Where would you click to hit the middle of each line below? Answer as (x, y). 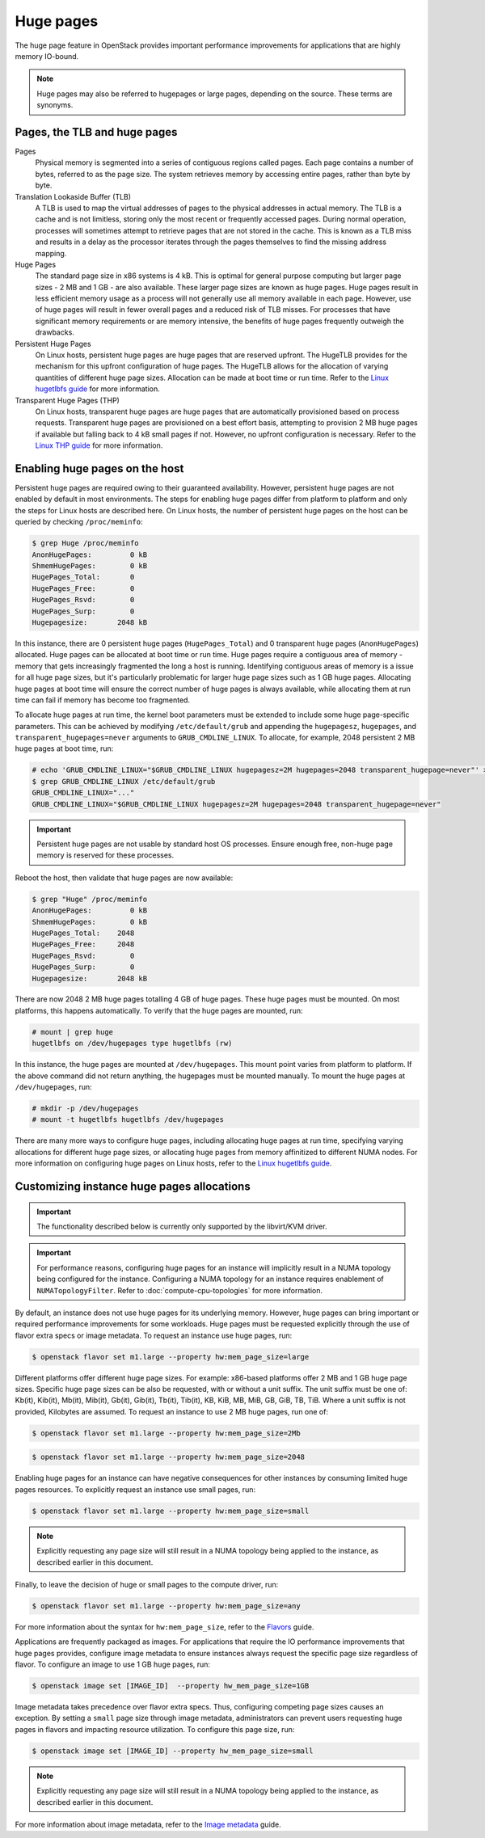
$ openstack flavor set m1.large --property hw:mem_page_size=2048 (169, 1457)
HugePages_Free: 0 (83, 588)
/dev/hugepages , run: (53, 1087)
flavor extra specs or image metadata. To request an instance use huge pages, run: (154, 1335)
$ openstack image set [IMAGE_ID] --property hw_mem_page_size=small (173, 1751)
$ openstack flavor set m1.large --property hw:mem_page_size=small (171, 1511)
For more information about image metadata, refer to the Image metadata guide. (148, 1824)
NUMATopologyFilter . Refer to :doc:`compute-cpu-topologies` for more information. (180, 1290)
